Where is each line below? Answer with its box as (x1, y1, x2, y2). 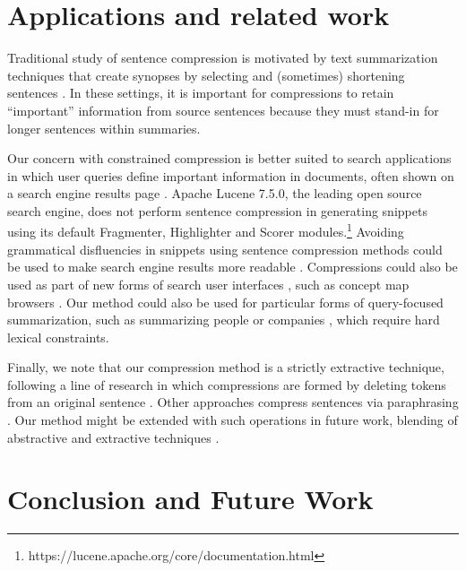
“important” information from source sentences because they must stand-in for (7, 100, 439, 119)
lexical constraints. (7, 327, 109, 346)
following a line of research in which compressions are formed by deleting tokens (7, 375, 446, 394)
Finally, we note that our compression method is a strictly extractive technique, (7, 358, 444, 376)
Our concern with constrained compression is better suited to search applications (7, 149, 452, 168)
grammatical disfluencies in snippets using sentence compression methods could (7, 239, 443, 258)
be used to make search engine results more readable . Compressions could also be (7, 257, 458, 276)
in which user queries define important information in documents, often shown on (7, 166, 454, 185)
